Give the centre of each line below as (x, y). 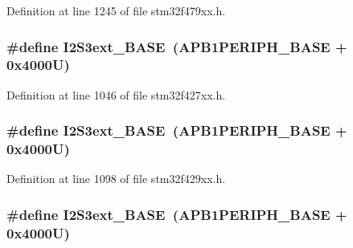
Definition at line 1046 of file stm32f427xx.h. (116, 94)
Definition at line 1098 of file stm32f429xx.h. (116, 179)
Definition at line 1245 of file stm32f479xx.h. (116, 10)
